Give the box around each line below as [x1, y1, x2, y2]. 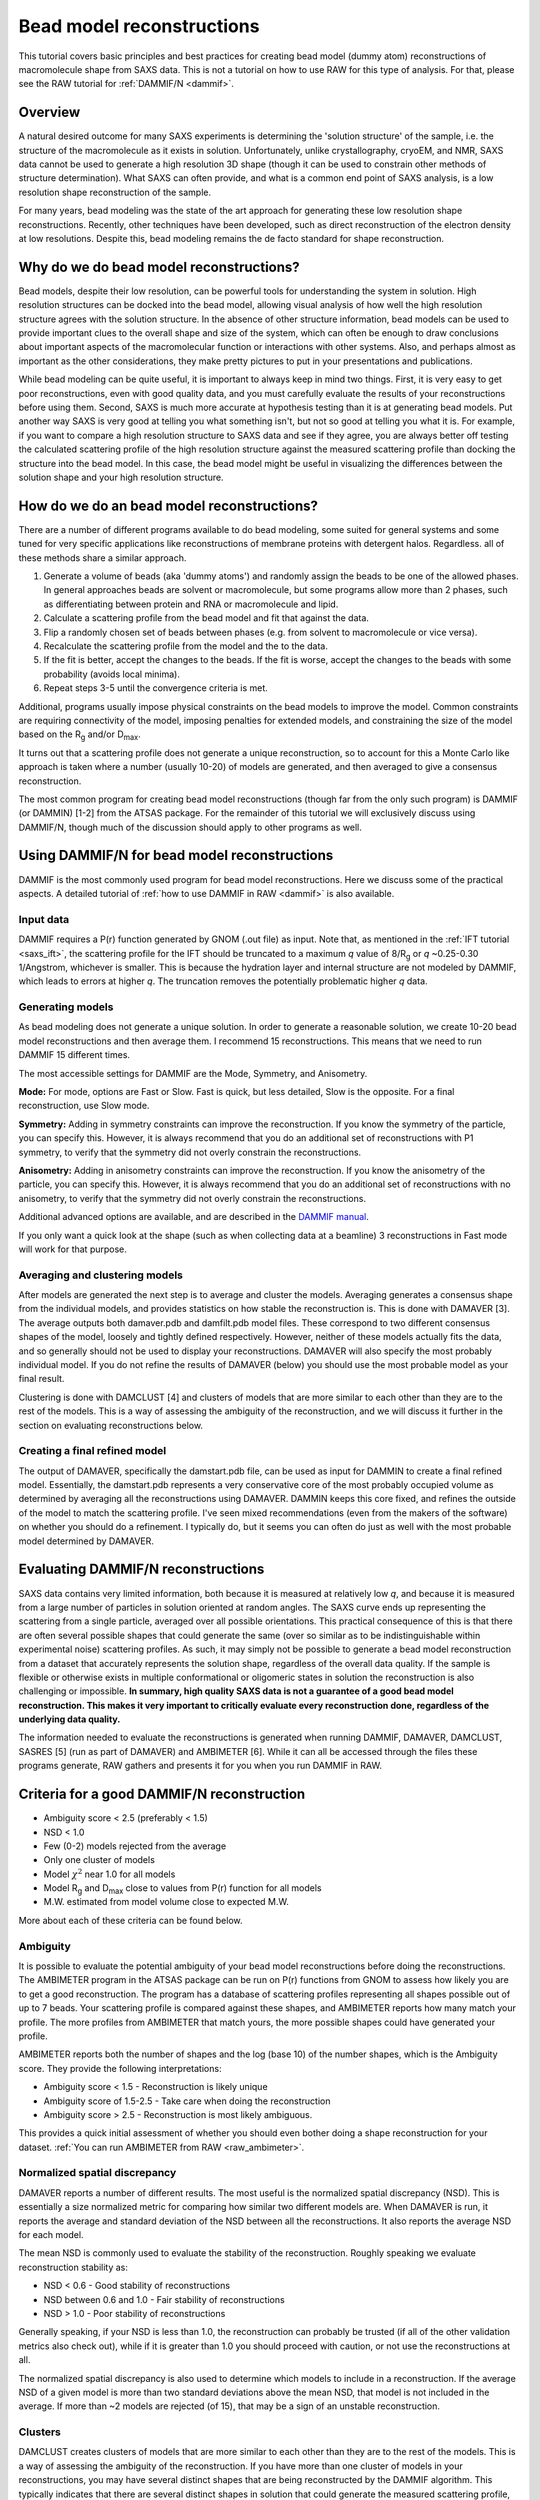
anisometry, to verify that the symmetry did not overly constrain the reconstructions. [18, 1192, 367, 1204]
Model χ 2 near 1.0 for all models [43, 1867, 176, 1880]
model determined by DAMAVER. [18, 1535, 155, 1547]
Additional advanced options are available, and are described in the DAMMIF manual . [18, 1211, 369, 1223]
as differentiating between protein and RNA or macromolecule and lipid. [43, 598, 339, 610]
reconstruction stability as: [18, 2261, 129, 2273]
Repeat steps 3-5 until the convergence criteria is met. [43, 682, 269, 694]
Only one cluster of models [43, 1854, 155, 1866]
